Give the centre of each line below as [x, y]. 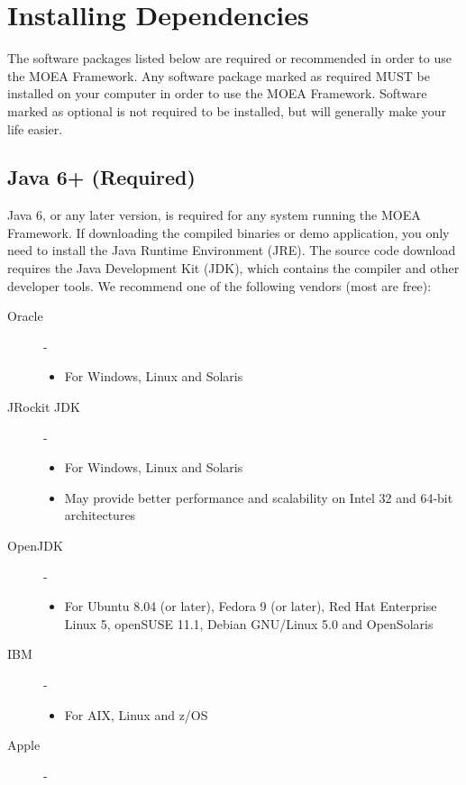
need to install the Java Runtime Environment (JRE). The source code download [232, 250]
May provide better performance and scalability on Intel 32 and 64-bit [259, 497]
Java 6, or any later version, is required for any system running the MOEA [214, 215]
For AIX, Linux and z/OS [136, 714]
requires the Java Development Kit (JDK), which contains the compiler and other [233, 268]
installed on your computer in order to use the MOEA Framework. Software [217, 93]
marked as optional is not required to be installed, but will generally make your [227, 110]
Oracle [25, 316]
